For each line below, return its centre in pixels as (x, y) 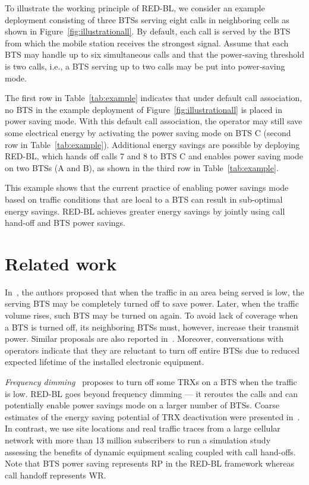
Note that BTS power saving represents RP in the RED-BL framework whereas (149, 463)
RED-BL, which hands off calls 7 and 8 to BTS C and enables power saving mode (154, 156)
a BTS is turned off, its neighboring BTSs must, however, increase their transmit (152, 327)
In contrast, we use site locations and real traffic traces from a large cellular (143, 428)
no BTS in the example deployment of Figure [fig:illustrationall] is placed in (144, 109)
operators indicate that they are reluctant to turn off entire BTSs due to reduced (152, 350)
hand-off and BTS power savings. (65, 223)
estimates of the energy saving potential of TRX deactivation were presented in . (152, 416)
